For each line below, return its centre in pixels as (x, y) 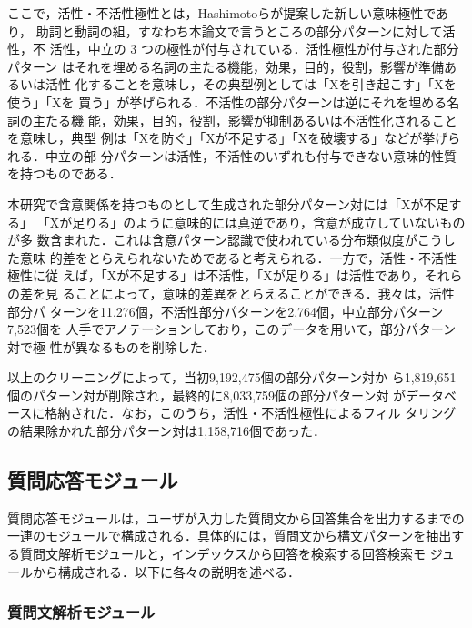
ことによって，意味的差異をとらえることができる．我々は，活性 (265, 293)
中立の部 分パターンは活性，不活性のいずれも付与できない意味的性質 (251, 155)
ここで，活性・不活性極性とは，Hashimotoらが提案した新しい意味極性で (222, 13)
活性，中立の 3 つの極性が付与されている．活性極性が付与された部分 (254, 49)
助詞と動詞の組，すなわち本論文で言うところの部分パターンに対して (239, 30)
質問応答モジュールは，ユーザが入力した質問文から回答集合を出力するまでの (236, 517)
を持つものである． (65, 173)
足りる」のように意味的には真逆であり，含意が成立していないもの (269, 222)
